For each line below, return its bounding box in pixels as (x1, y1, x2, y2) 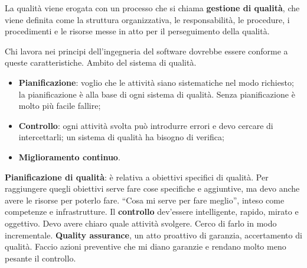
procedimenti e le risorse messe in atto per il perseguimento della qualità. (5, 25, 270, 37)
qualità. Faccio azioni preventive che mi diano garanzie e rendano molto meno (5, 240, 286, 253)
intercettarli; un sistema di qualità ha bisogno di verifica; (18, 131, 224, 143)
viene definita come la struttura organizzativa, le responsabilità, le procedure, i (5, 13, 290, 25)
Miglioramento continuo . (18, 150, 120, 163)
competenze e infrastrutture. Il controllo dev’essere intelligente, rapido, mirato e (5, 205, 299, 218)
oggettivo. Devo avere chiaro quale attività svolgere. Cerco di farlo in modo (5, 217, 277, 229)
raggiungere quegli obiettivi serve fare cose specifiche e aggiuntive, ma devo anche (5, 182, 300, 195)
